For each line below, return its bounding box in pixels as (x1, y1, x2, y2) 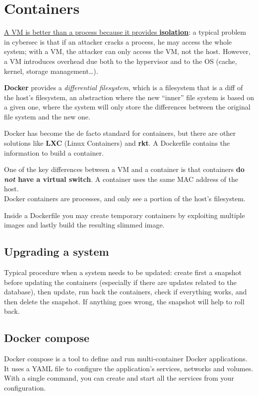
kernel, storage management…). (4, 65, 98, 76)
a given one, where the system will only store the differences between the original (4, 102, 251, 112)
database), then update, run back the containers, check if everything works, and (4, 286, 247, 297)
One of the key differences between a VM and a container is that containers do (4, 164, 245, 174)
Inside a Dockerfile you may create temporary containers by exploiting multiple (4, 210, 245, 220)
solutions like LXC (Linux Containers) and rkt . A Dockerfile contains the (4, 138, 230, 148)
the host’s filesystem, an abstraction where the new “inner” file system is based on (4, 92, 254, 102)
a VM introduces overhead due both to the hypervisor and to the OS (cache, (4, 56, 237, 66)
